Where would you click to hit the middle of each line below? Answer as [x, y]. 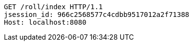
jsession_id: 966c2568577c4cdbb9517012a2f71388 [97, 15]
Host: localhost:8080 [45, 22]
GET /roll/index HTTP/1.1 [54, 7]
